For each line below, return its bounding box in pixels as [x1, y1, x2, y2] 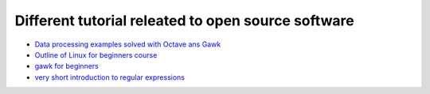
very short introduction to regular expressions [34, 72, 186, 82]
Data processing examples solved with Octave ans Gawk [34, 39, 221, 49]
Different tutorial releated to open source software [14, 12, 354, 29]
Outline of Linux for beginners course [34, 50, 158, 59]
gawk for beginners [34, 62, 99, 71]
